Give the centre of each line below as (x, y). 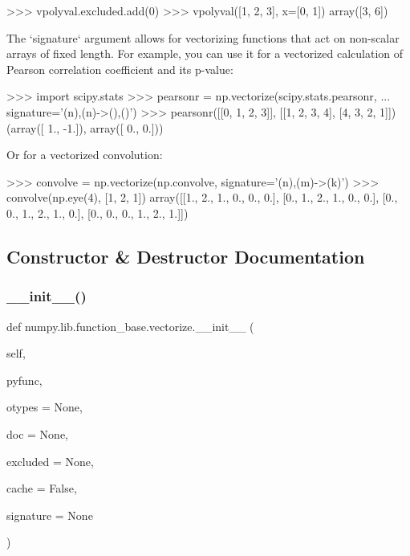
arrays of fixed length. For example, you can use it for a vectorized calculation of (205, 53)
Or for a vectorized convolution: (85, 155)
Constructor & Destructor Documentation (186, 256)
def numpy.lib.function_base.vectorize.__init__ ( (130, 326)
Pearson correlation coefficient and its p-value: (120, 69)
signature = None (50, 515)
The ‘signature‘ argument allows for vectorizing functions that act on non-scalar (203, 37)
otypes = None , (45, 407)
